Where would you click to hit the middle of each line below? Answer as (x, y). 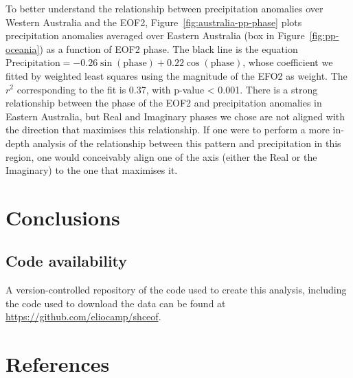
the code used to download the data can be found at (116, 303)
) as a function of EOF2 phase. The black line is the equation (169, 48)
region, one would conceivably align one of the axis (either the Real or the (161, 156)
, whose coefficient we (288, 62)
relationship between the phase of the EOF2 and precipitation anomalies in (164, 103)
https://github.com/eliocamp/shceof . (83, 316)
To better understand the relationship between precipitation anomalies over (164, 8)
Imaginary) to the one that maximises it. (92, 170)
